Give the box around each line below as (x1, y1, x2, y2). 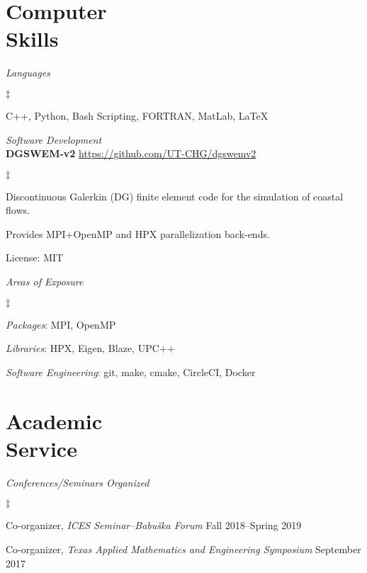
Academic (6, 406, 103, 435)
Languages (6, 65, 50, 80)
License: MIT (6, 250, 64, 265)
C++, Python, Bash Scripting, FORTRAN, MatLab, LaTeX (6, 108, 269, 123)
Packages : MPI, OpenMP (6, 317, 116, 331)
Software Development (6, 132, 102, 147)
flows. (6, 203, 30, 217)
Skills (6, 24, 59, 53)
